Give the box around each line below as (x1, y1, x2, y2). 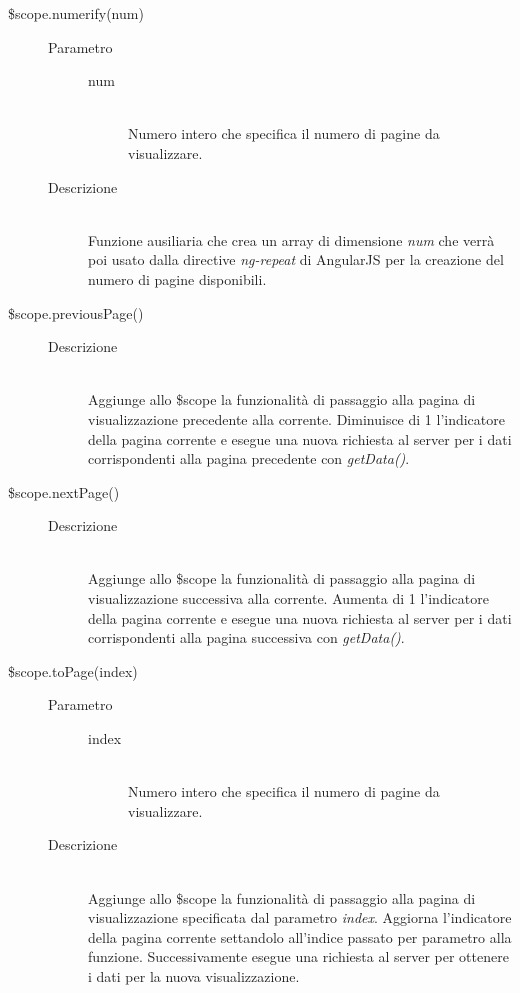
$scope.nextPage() (8, 481, 120, 502)
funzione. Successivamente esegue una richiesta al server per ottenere (88, 946, 509, 967)
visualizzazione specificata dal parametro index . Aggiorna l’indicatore (88, 907, 512, 928)
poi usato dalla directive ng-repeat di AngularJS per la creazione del (88, 249, 504, 270)
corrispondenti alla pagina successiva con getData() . (88, 627, 405, 648)
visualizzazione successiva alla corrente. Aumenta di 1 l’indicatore (88, 588, 489, 609)
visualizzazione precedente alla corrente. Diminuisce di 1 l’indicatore (88, 408, 505, 429)
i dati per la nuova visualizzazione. (88, 965, 300, 986)
